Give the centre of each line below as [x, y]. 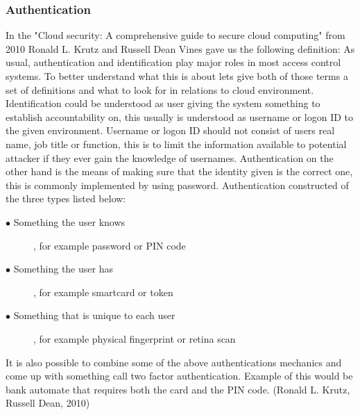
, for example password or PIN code [110, 245]
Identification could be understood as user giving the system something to [163, 103]
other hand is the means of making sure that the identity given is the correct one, [179, 171]
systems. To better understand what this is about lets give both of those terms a [177, 76]
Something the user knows [69, 221]
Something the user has [63, 269]
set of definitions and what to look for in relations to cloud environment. [160, 89]
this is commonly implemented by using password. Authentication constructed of [177, 185]
